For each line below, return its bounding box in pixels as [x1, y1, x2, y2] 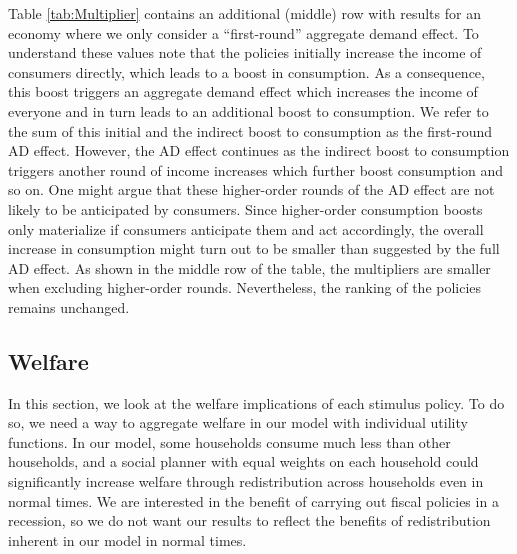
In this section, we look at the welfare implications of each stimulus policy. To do [8, 392, 505, 413]
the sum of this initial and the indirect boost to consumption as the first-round [8, 120, 493, 141]
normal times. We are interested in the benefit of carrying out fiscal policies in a [8, 490, 499, 511]
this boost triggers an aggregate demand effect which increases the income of [8, 81, 478, 102]
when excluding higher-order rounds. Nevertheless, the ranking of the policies [8, 277, 482, 298]
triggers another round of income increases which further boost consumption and [8, 159, 503, 180]
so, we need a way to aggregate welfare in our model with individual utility [8, 412, 468, 433]
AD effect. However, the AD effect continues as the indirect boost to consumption [8, 140, 510, 161]
